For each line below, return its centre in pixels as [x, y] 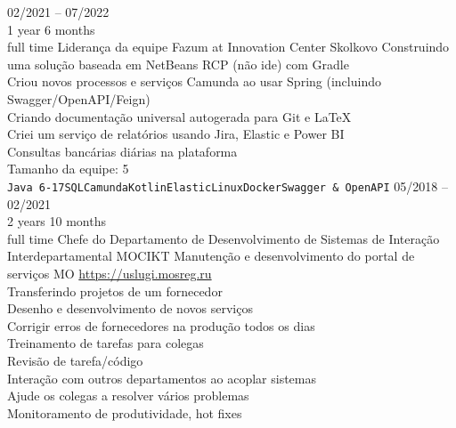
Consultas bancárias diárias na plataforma [122, 151]
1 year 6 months [51, 29]
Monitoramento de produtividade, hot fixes [125, 412]
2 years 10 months [57, 221]
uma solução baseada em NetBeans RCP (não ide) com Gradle [178, 64]
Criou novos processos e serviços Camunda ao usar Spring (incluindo [194, 81]
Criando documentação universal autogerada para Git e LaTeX [179, 116]
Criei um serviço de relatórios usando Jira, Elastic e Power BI [176, 134]
